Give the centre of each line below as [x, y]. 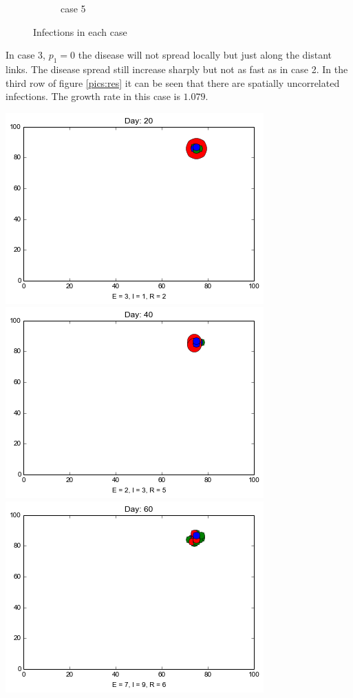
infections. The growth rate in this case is [93, 96]
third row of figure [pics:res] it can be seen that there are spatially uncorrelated [173, 82]
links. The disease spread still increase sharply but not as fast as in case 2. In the [177, 69]
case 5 [73, 8]
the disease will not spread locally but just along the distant [205, 55]
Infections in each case [80, 31]
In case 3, [26, 55]
